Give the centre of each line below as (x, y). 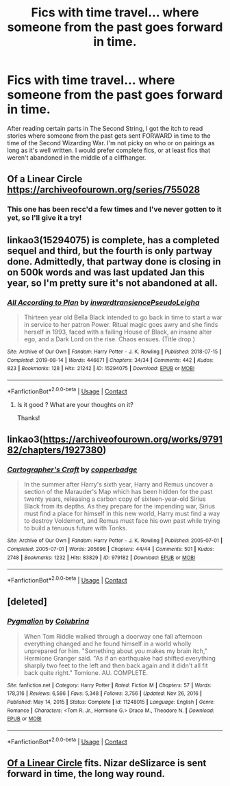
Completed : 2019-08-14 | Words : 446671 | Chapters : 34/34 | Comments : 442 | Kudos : (111, 360)
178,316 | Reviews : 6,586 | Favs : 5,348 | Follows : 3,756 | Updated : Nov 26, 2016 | (104, 693)
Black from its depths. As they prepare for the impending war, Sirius (119, 506)
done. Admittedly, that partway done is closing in (114, 261)
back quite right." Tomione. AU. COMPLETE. (86, 672)
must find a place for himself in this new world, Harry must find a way (122, 514)
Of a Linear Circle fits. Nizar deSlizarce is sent (107, 763)
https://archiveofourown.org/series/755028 (104, 190)
